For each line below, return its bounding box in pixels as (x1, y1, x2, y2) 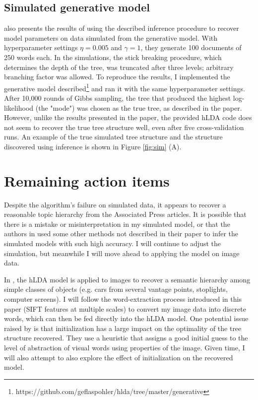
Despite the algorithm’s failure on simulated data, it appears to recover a (4, 199, 226, 209)
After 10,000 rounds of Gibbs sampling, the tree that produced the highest (4, 93, 231, 103)
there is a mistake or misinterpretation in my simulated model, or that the (4, 218, 230, 229)
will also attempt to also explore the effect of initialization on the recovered (4, 352, 233, 362)
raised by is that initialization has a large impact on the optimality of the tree (4, 323, 242, 333)
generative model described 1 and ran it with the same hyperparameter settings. (4, 81, 245, 93)
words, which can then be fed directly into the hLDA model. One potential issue (4, 313, 249, 324)
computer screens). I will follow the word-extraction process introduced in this (4, 294, 242, 304)
